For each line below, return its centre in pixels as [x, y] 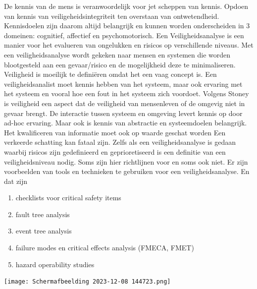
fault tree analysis [43, 214]
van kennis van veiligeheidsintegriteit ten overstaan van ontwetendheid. [112, 16]
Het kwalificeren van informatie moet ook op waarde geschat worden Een [115, 132]
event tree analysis [44, 231]
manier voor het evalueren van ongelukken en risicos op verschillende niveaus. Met [129, 45]
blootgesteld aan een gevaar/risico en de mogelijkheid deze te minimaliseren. [120, 64]
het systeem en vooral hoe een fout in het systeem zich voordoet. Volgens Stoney [127, 93]
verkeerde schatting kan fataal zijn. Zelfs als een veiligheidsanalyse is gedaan [120, 142]
